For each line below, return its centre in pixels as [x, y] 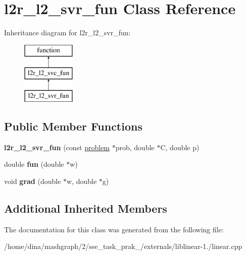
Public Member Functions [73, 126]
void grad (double [33, 181]
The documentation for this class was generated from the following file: [114, 229]
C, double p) [180, 147]
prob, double [135, 147]
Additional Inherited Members [86, 208]
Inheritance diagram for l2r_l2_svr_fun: [67, 33]
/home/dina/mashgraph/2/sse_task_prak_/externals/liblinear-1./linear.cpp [123, 246]
